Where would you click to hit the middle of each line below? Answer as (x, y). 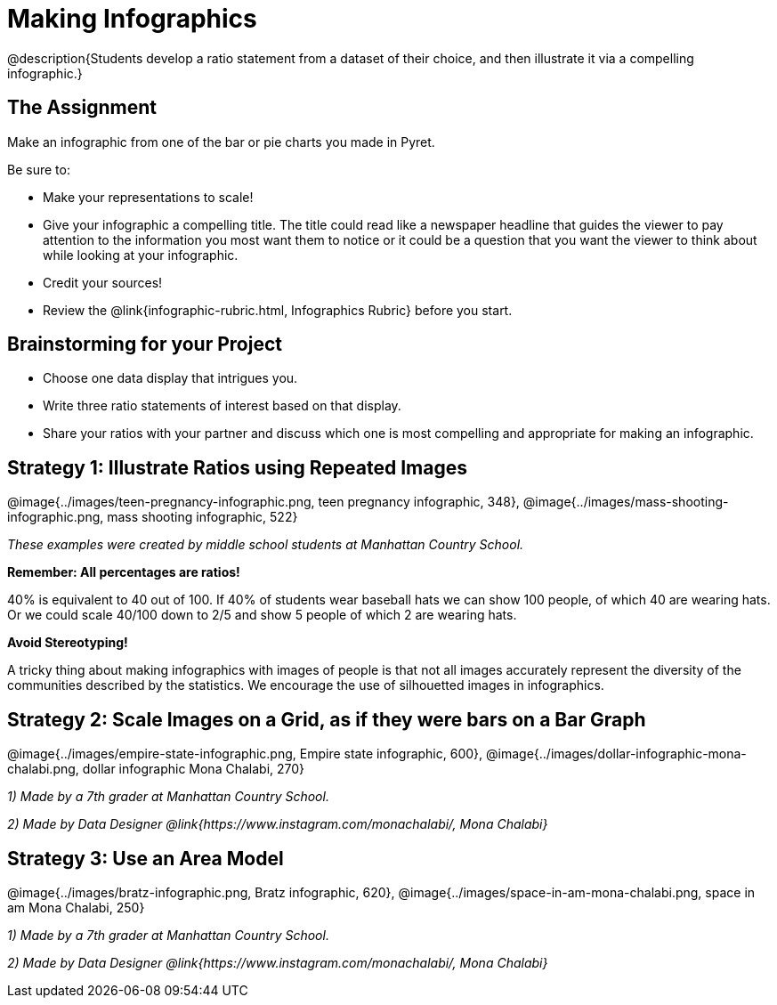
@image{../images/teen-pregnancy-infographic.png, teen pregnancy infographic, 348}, (263, 502)
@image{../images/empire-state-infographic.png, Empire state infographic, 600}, (245, 754)
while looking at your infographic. (141, 255)
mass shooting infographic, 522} (202, 517)
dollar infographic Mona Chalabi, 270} (194, 769)
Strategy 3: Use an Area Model (146, 858)
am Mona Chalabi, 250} (76, 907)
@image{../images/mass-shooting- (626, 502)
